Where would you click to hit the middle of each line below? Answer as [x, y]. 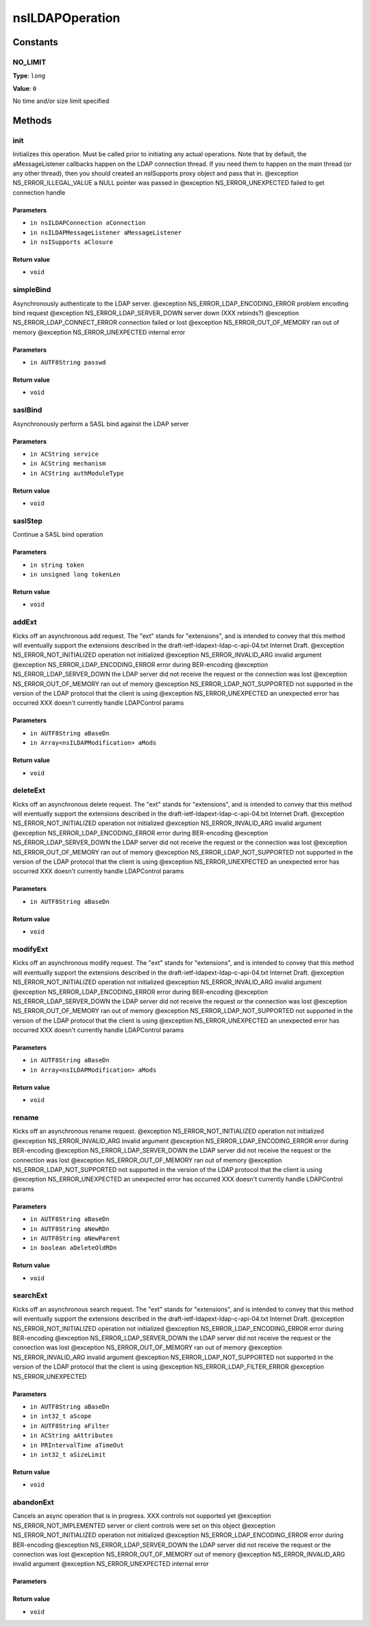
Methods [32, 120]
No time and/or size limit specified [61, 101]
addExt [25, 622]
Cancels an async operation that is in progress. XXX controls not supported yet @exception [142, 1516]
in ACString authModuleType [77, 473]
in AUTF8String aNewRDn [70, 1229]
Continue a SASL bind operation [58, 535]
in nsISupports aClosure [71, 242]
